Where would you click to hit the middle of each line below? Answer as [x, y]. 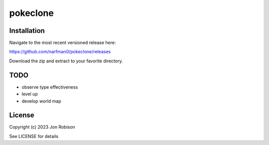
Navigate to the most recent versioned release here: [63, 43]
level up [30, 94]
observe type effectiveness [50, 87]
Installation [27, 31]
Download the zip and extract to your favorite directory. [66, 61]
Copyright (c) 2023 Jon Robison [42, 127]
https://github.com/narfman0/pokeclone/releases [60, 52]
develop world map [42, 101]
